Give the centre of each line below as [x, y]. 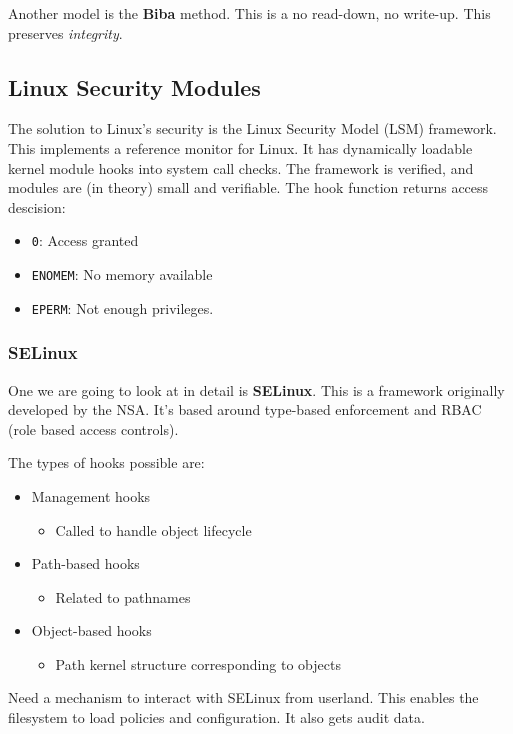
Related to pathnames [123, 596]
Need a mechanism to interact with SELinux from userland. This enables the [243, 697]
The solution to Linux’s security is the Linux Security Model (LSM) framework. [252, 128]
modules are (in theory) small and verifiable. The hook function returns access [248, 187]
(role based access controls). [93, 428]
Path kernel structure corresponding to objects [198, 663]
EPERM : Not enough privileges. [122, 307]
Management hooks [91, 495]
